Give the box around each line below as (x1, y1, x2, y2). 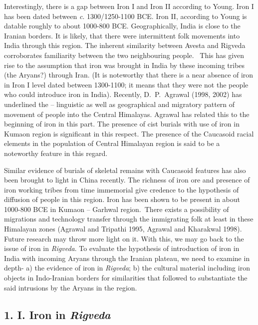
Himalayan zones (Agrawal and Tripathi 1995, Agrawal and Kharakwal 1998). (4, 223, 242, 234)
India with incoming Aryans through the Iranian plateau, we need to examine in (4, 252, 250, 263)
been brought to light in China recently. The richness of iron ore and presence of (4, 174, 250, 185)
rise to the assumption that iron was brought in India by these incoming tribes (4, 59, 245, 70)
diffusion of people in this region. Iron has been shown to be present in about (4, 194, 241, 204)
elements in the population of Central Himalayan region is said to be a (4, 138, 220, 148)
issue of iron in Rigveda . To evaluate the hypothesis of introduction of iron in (4, 243, 240, 253)
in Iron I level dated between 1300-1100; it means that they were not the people (4, 79, 249, 89)
